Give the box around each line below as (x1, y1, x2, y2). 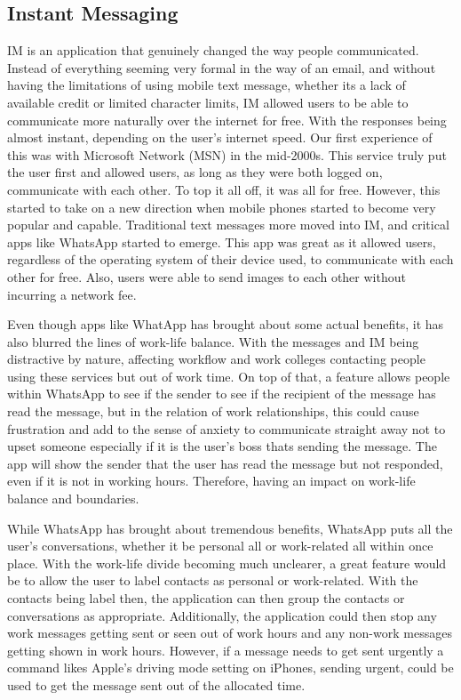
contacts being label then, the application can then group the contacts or (7, 589, 405, 607)
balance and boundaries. (7, 489, 139, 508)
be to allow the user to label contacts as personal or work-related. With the (7, 571, 418, 590)
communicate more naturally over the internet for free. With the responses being (7, 110, 447, 129)
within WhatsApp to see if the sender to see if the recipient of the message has (7, 384, 436, 403)
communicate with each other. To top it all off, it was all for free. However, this (7, 180, 441, 198)
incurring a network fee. (7, 285, 137, 303)
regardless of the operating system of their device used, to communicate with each (7, 250, 454, 269)
